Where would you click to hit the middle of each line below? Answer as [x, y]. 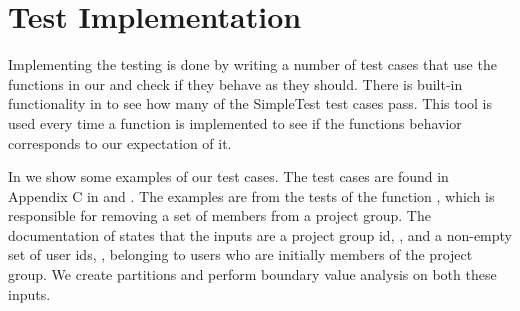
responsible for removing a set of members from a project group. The [219, 215]
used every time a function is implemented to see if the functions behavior [235, 122]
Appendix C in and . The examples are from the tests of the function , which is [251, 195]
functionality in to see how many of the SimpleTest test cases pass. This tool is [250, 103]
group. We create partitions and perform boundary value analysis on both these [252, 274]
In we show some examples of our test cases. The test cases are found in [228, 176]
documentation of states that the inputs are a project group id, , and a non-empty [260, 234]
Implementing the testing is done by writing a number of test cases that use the [252, 64]
